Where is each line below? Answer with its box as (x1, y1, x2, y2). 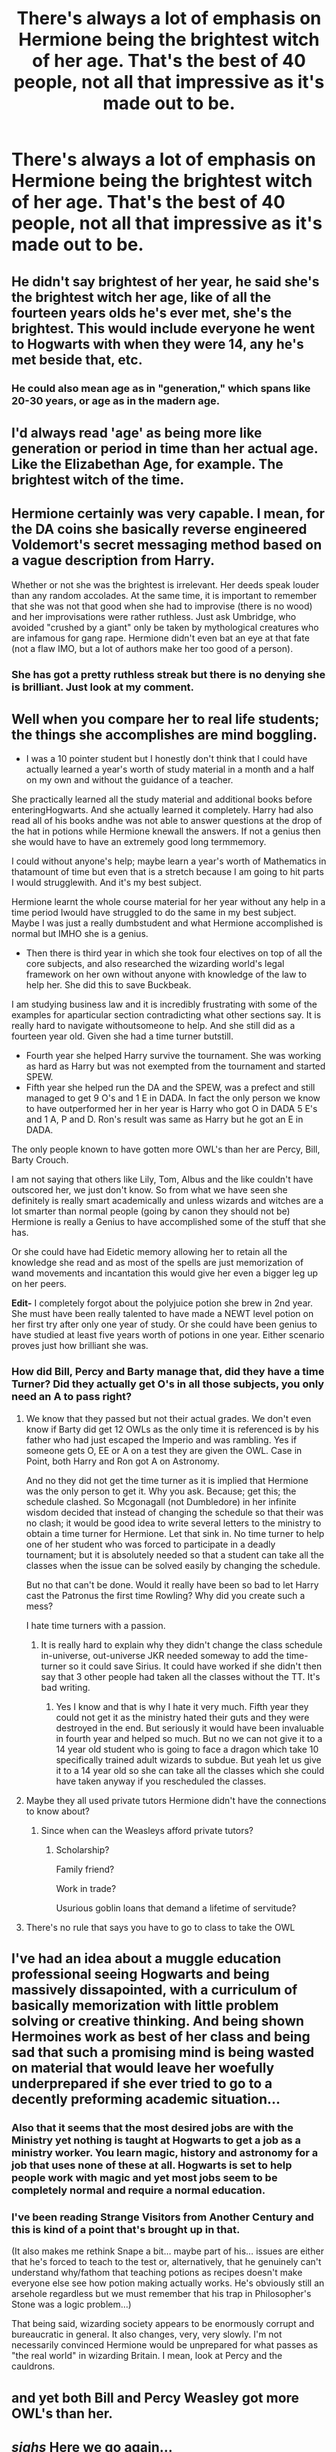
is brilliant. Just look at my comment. (11, 680, 195, 694)
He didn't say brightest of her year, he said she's (11, 273, 320, 290)
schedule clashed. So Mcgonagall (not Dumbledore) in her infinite (25, 1495, 297, 1507)
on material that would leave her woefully (11, 2060, 275, 2077)
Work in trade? (55, 1882, 117, 1894)
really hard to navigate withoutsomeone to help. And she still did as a (11, 1020, 296, 1032)
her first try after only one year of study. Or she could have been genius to (11, 1318, 318, 1331)
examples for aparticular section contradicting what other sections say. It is (11, 1009, 322, 1021)
